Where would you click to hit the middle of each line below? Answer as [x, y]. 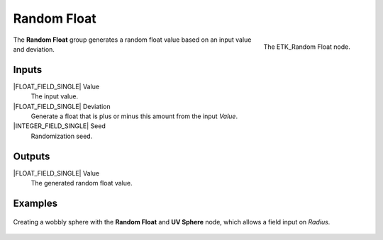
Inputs [28, 70]
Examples [35, 203]
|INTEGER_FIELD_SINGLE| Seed [59, 126]
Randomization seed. [62, 136]
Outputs [32, 156]
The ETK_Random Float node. [307, 47]
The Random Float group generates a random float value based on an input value [132, 40]
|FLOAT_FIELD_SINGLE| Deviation [62, 106]
